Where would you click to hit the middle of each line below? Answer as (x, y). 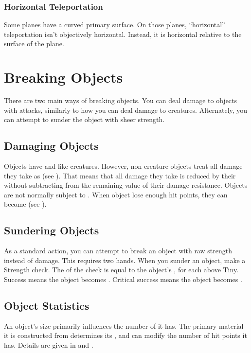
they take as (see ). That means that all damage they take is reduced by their (120, 175)
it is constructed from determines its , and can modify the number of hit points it (125, 335)
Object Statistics (47, 306)
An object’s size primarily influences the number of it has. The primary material (124, 326)
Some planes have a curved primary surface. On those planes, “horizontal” (115, 25)
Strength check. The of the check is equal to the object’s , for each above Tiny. (121, 270)
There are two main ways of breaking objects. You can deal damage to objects (121, 100)
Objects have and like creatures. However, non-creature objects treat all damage (123, 166)
